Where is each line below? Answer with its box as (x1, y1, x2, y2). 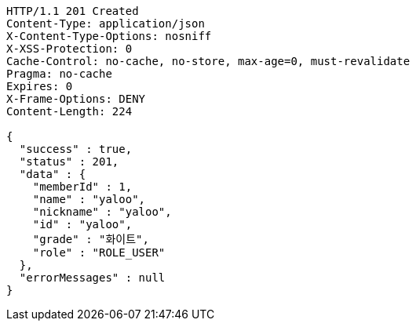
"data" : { (19, 168, 86, 180)
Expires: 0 (6, 80, 73, 93)
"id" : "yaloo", (32, 218, 133, 231)
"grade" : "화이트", (32, 233, 149, 245)
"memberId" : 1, (32, 180, 133, 193)
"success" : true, (19, 143, 133, 155)
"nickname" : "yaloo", (32, 205, 172, 218)
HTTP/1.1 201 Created (6, 5, 139, 17)
